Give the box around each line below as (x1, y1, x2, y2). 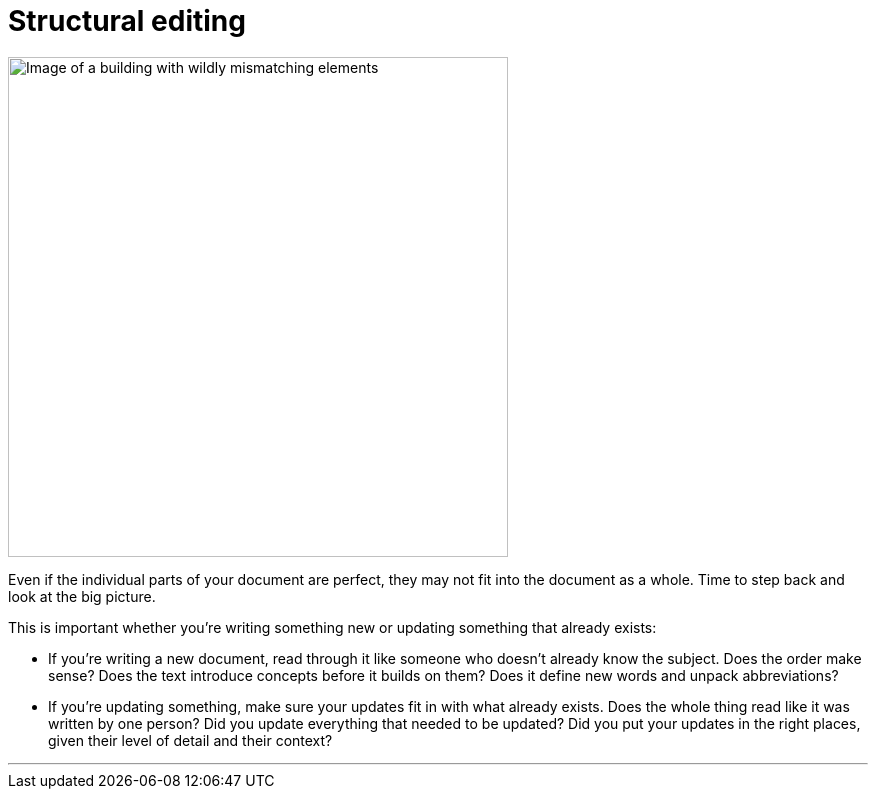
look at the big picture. (8, 587, 156, 605)
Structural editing (8, 4, 246, 38)
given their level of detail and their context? (48, 731, 333, 749)
